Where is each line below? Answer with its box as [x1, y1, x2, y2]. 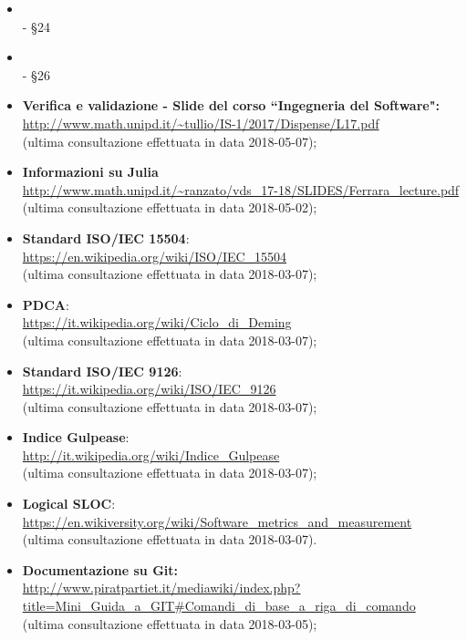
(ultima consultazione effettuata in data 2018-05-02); [22, 198, 317, 217]
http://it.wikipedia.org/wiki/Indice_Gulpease [22, 445, 280, 464]
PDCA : [22, 294, 69, 314]
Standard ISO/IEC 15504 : [22, 228, 190, 247]
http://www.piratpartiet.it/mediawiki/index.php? [22, 578, 301, 597]
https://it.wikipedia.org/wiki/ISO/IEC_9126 [22, 379, 276, 398]
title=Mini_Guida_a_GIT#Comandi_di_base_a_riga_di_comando [22, 596, 416, 615]
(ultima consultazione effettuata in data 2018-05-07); [22, 131, 317, 150]
